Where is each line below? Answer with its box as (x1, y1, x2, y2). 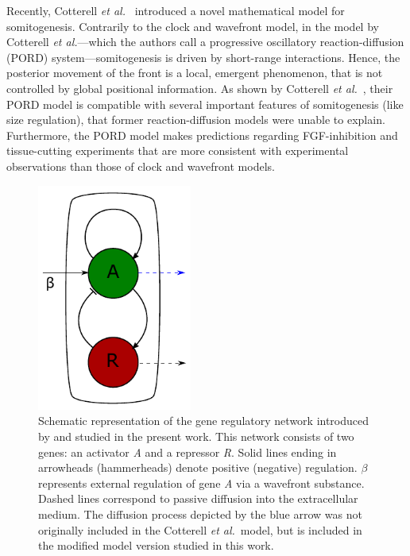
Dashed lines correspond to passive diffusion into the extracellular (38, 490, 358, 507)
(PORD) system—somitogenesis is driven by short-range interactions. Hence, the (6, 48, 400, 65)
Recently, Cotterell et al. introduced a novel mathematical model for (6, 2, 345, 18)
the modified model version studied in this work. (38, 537, 274, 554)
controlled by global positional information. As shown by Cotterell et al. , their (6, 79, 393, 96)
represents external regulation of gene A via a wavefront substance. (38, 474, 365, 491)
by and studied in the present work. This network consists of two (38, 427, 354, 444)
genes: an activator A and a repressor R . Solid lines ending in (38, 443, 337, 460)
